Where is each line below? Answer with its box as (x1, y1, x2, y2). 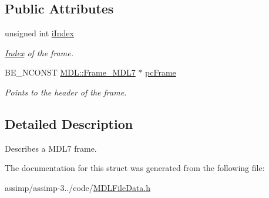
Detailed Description (5, 114, 133, 132)
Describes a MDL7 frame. (5, 142, 97, 154)
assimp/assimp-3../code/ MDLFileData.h (5, 181, 151, 193)
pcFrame (145, 66, 176, 78)
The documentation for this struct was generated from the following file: (5, 162, 265, 174)
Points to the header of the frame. (5, 86, 127, 98)
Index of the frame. (5, 46, 73, 59)
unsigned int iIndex (5, 27, 74, 39)
